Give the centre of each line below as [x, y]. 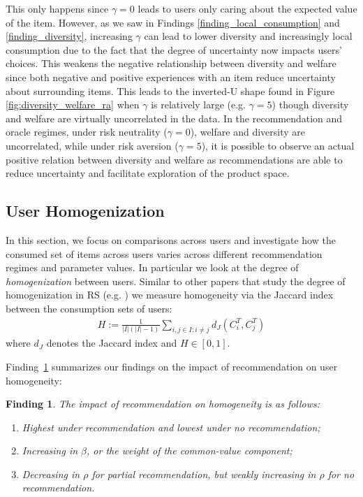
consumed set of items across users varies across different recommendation [164, 253]
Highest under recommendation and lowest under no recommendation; [171, 427]
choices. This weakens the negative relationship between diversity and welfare [171, 63]
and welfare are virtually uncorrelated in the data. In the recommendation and [174, 118]
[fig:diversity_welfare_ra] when [73, 105]
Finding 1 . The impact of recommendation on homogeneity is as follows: [163, 404]
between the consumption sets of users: [89, 308]
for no [341, 474]
